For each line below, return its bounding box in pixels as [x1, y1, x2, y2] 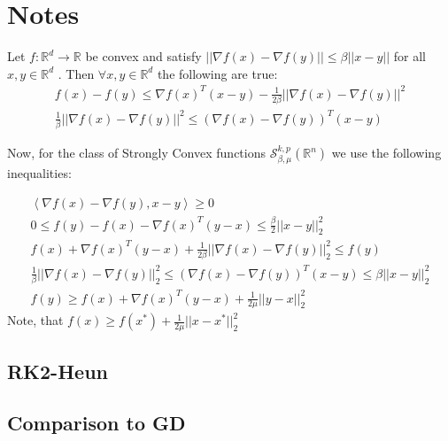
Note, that [7, 311, 64, 329]
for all [393, 47, 426, 66]
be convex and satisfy [85, 47, 202, 66]
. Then [58, 64, 95, 82]
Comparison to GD [7, 409, 186, 437]
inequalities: [7, 164, 72, 182]
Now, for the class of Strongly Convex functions [7, 143, 266, 161]
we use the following [331, 143, 442, 161]
